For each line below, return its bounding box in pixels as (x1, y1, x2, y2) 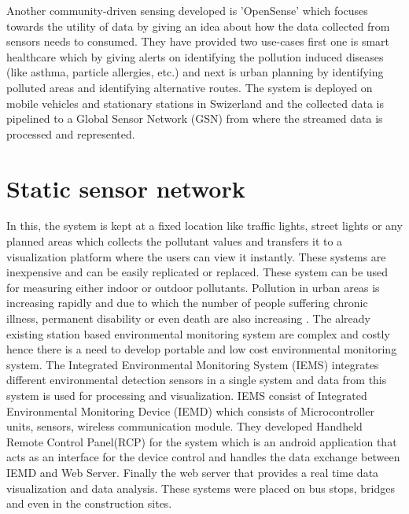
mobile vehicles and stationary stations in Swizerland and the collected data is (6, 94, 384, 111)
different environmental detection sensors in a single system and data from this (6, 372, 387, 388)
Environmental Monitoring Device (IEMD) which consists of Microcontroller (6, 402, 374, 419)
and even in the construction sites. (6, 495, 172, 512)
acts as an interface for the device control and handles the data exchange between (6, 449, 400, 465)
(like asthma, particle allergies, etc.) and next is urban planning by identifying (6, 64, 384, 80)
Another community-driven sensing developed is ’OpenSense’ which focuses (6, 2, 368, 18)
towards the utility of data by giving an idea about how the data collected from (6, 17, 390, 34)
